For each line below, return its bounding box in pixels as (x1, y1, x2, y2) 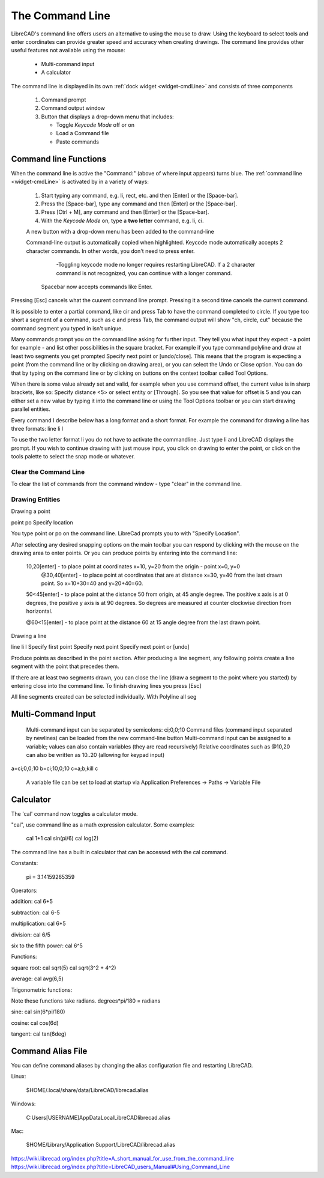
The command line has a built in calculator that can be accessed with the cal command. (11, 848, 228, 855)
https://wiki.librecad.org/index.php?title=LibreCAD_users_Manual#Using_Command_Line (11, 1163, 230, 1171)
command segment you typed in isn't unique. (11, 324, 123, 332)
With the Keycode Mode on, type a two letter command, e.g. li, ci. (41, 217, 204, 224)
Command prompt (41, 96, 86, 103)
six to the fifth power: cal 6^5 (11, 942, 83, 949)
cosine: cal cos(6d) (11, 1019, 59, 1027)
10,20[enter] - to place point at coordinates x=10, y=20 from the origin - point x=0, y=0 (26, 563, 240, 570)
